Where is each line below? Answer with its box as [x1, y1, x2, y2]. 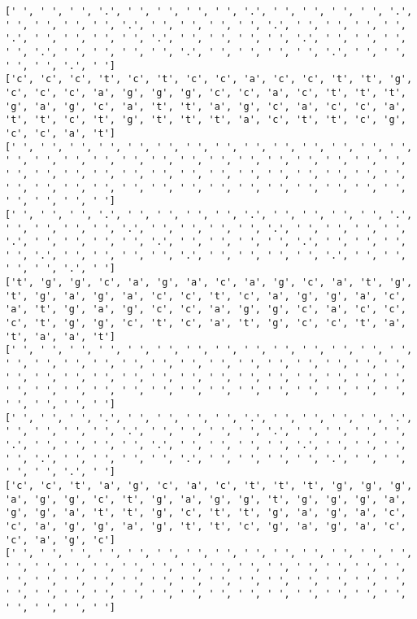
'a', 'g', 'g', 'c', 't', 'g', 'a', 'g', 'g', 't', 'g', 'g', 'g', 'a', [5, 493, 406, 505]
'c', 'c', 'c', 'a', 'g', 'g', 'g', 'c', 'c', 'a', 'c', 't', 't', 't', [5, 86, 406, 98]
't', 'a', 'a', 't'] [5, 330, 116, 342]
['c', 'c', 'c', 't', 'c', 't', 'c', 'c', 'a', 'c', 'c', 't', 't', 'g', [5, 73, 413, 85]
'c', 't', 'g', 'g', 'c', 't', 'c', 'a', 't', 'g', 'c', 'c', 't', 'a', [5, 317, 406, 329]
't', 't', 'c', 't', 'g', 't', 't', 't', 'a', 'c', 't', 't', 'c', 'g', [5, 114, 406, 126]
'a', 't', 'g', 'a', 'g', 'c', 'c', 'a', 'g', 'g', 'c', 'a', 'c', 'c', [5, 303, 406, 316]
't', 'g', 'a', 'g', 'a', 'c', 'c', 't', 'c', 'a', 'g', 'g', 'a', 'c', [5, 290, 406, 302]
